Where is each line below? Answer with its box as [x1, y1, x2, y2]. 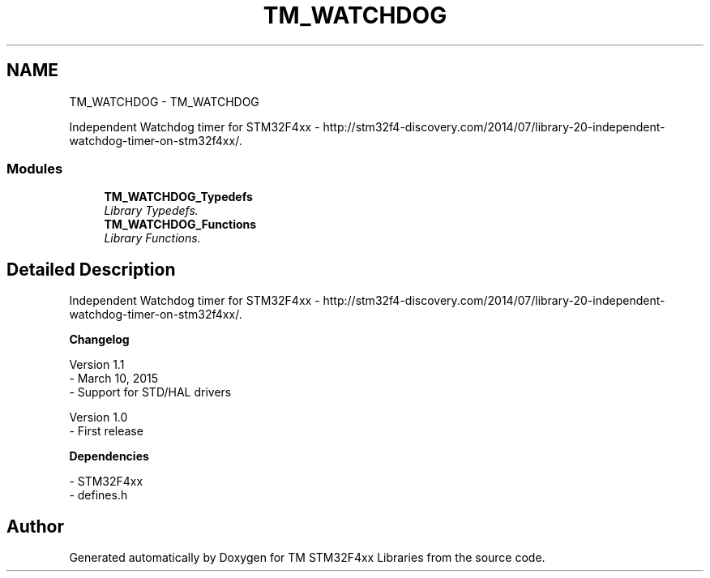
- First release [69, 424, 143, 439]
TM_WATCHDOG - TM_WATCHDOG [69, 94, 259, 109]
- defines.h [69, 488, 128, 503]
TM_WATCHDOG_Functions [104, 217, 257, 232]
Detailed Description [6, 259, 176, 280]
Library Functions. [104, 231, 201, 246]
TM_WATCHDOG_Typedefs [104, 190, 253, 204]
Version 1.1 [69, 358, 125, 372]
